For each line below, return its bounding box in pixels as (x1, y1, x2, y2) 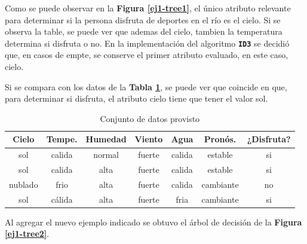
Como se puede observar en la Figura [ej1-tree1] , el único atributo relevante (5, 2, 291, 14)
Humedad (85, 133, 127, 145)
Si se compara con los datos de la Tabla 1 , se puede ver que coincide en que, (5, 80, 287, 93)
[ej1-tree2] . (5, 227, 50, 240)
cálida (51, 193, 73, 205)
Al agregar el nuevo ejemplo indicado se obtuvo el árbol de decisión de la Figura (5, 215, 302, 228)
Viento (134, 133, 163, 145)
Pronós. (204, 133, 237, 145)
